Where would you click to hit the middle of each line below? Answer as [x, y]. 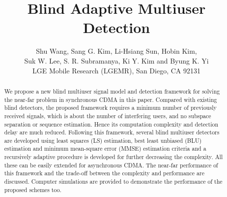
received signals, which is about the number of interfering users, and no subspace [108, 115]
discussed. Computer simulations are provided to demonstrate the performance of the [113, 181]
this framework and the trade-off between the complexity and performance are [104, 173]
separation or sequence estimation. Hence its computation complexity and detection [111, 124]
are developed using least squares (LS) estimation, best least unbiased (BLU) [103, 140]
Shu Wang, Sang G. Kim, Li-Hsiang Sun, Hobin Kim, [116, 51]
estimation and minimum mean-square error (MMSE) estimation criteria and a [105, 148]
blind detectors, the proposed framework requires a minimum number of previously [110, 108]
